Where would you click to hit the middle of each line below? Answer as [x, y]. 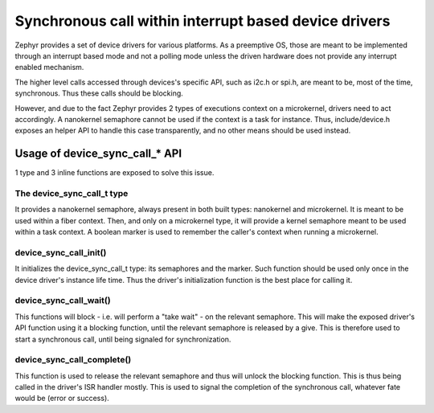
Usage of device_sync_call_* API [98, 154]
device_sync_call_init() [61, 252]
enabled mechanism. [49, 67]
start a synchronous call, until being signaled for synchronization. [123, 339]
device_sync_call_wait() [63, 301]
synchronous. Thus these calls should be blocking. [99, 93]
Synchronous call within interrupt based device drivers [203, 21]
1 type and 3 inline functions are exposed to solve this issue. [115, 173]
